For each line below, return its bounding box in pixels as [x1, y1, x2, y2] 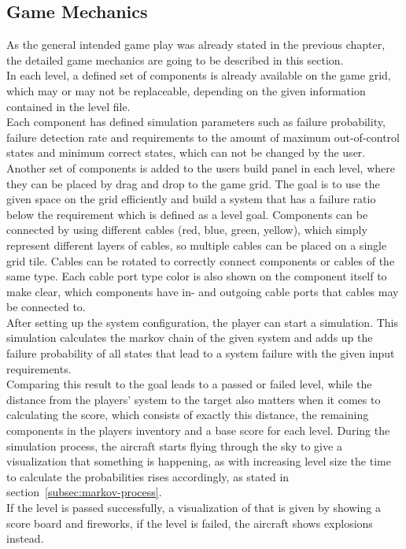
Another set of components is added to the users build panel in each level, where [6, 159, 395, 176]
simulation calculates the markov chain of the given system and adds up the [6, 329, 373, 346]
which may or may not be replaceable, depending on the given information [6, 82, 366, 98]
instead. [6, 530, 44, 547]
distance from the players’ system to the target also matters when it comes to [6, 391, 381, 407]
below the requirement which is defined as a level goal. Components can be [6, 206, 368, 222]
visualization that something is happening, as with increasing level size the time [6, 453, 391, 469]
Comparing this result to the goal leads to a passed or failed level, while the [6, 376, 372, 392]
